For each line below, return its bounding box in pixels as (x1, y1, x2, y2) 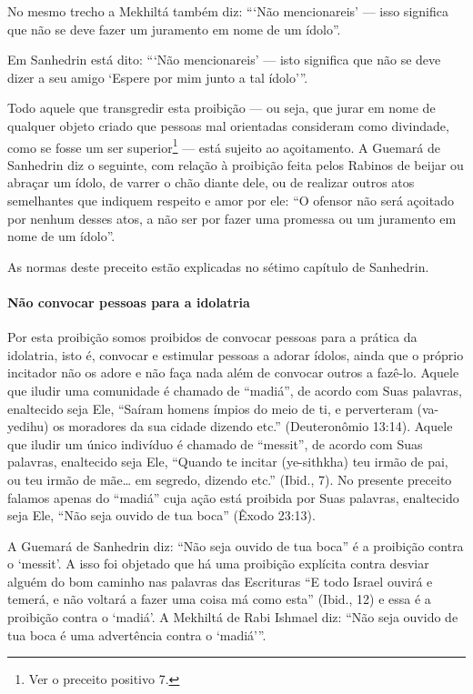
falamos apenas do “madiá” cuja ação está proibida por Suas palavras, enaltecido (7, 488, 459, 507)
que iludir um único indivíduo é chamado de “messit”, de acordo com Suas (7, 434, 423, 453)
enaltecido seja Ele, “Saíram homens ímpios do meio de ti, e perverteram (7, 398, 413, 417)
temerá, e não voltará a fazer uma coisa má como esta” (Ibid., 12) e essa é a (7, 589, 431, 609)
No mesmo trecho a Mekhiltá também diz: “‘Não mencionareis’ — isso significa (7, 2, 448, 20)
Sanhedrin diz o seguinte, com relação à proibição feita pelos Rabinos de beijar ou (7, 155, 464, 174)
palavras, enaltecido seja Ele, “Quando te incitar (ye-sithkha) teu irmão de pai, (7, 452, 448, 471)
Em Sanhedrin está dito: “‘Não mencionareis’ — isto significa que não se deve (7, 50, 441, 69)
